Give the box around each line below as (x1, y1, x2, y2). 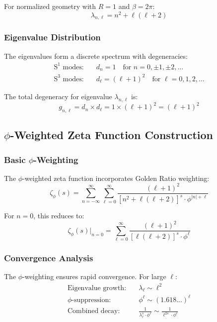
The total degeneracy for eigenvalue (4, 91, 112, 101)
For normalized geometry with (4, 1, 96, 11)
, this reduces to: (33, 210, 84, 221)
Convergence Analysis (4, 252, 93, 264)
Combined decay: (67, 308, 120, 315)
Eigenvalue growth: (67, 284, 127, 292)
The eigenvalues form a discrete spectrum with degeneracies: (4, 50, 188, 61)
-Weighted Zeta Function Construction (10, 127, 213, 143)
